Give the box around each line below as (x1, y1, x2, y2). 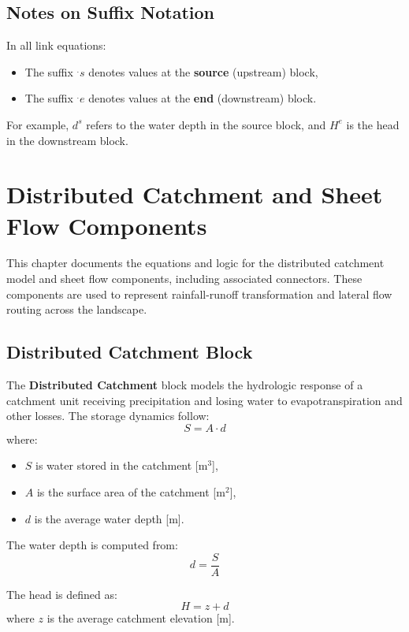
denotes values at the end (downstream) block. (88, 90, 317, 106)
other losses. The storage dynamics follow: (6, 407, 210, 424)
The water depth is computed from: (6, 537, 178, 553)
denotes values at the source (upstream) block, (88, 63, 318, 80)
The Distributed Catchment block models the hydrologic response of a (6, 377, 363, 393)
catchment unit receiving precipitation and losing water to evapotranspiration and (6, 392, 403, 408)
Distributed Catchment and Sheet (6, 178, 383, 210)
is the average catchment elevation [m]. (46, 610, 235, 626)
